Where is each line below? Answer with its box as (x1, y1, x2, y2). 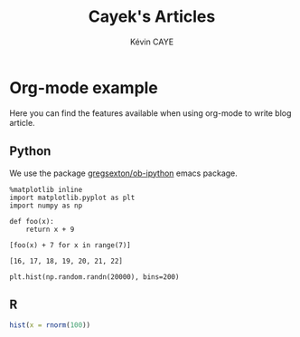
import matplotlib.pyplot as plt (9, 193, 136, 202)
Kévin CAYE (129, 36, 174, 47)
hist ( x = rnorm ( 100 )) (9, 321, 91, 330)
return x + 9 (25, 225, 75, 234)
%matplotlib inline (9, 185, 83, 194)
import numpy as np (9, 201, 83, 210)
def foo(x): (9, 217, 54, 226)
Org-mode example (9, 77, 158, 98)
